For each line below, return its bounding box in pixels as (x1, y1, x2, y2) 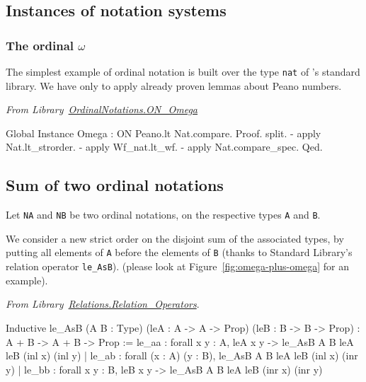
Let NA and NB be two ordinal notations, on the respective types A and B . (6, 207, 321, 222)
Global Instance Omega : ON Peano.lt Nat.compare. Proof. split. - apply (6, 125, 321, 140)
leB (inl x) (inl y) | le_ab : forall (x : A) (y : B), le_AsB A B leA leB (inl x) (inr (6, 348, 358, 363)
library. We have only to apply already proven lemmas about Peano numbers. (6, 78, 342, 93)
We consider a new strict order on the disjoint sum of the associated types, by (6, 231, 344, 245)
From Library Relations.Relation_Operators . (6, 296, 200, 311)
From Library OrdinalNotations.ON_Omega (6, 102, 198, 117)
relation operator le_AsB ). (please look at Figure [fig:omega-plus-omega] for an (6, 259, 349, 274)
